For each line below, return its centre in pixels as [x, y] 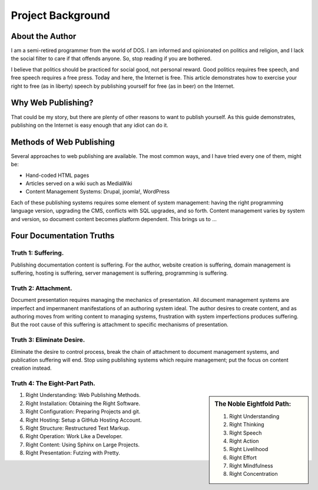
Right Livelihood [249, 449]
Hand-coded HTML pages [57, 175]
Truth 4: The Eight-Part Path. [53, 383]
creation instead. [32, 368]
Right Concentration [254, 474]
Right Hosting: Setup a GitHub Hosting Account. [84, 420]
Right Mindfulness [251, 466]
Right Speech [246, 433]
